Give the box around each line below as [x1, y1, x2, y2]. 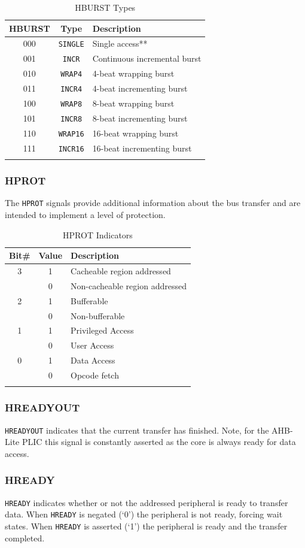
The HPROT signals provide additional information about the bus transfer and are [5, 196, 301, 209]
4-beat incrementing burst [92, 82, 188, 95]
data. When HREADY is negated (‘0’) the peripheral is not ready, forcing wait [5, 508, 283, 520]
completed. [5, 531, 45, 544]
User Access [71, 339, 114, 352]
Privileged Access [71, 324, 134, 337]
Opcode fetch [71, 369, 119, 381]
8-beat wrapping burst [92, 97, 175, 110]
